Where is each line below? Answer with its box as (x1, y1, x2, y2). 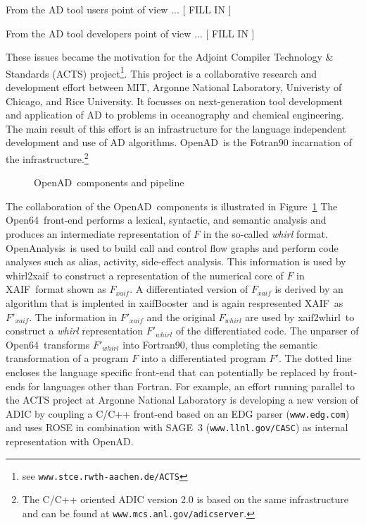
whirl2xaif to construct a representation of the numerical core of (6, 267, 284, 282)
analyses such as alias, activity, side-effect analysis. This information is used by (6, 254, 346, 269)
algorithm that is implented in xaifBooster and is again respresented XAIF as (6, 296, 343, 310)
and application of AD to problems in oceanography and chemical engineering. (6, 107, 344, 122)
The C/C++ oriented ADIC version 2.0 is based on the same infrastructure (22, 492, 348, 507)
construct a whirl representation (6, 323, 144, 338)
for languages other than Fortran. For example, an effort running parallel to (27, 378, 355, 393)
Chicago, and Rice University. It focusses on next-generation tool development (6, 93, 343, 108)
